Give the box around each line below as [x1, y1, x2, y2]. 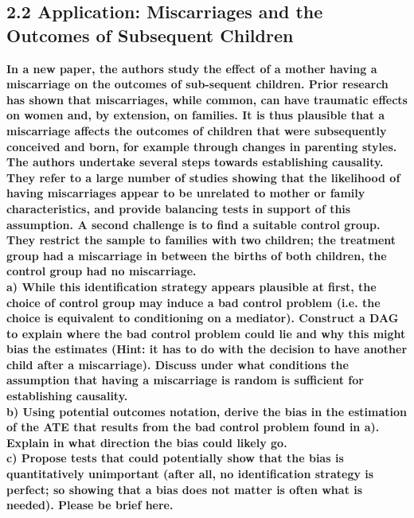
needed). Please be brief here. [6, 497, 174, 513]
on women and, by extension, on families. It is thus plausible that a [6, 107, 385, 123]
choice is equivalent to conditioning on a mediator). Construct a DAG [6, 310, 399, 326]
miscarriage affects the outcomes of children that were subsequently [6, 122, 387, 138]
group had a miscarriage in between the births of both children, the [6, 247, 387, 263]
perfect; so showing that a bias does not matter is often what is [6, 481, 363, 497]
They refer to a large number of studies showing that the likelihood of [6, 169, 400, 185]
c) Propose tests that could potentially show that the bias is [6, 450, 344, 466]
